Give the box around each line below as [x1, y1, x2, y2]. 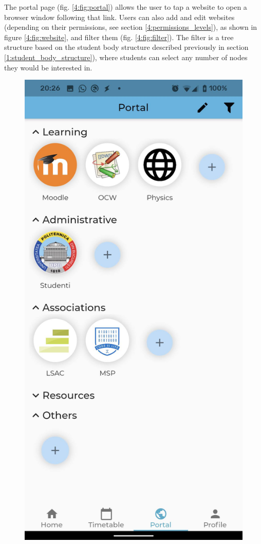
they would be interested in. [4, 62, 92, 72]
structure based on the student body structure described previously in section [4, 42, 249, 52]
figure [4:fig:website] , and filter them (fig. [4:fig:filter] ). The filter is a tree [4, 31, 234, 42]
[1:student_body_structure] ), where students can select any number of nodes [4, 51, 248, 62]
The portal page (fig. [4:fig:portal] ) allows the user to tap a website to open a [4, 2, 247, 12]
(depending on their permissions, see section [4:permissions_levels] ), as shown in [4, 22, 257, 32]
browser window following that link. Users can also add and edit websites [4, 11, 235, 22]
